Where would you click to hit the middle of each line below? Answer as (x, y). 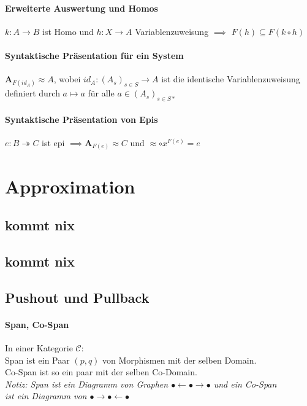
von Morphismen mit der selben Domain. (180, 360)
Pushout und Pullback (77, 297)
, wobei (67, 79)
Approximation (70, 186)
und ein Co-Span (245, 384)
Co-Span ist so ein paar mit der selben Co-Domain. (101, 372)
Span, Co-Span (37, 324)
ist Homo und (68, 31)
